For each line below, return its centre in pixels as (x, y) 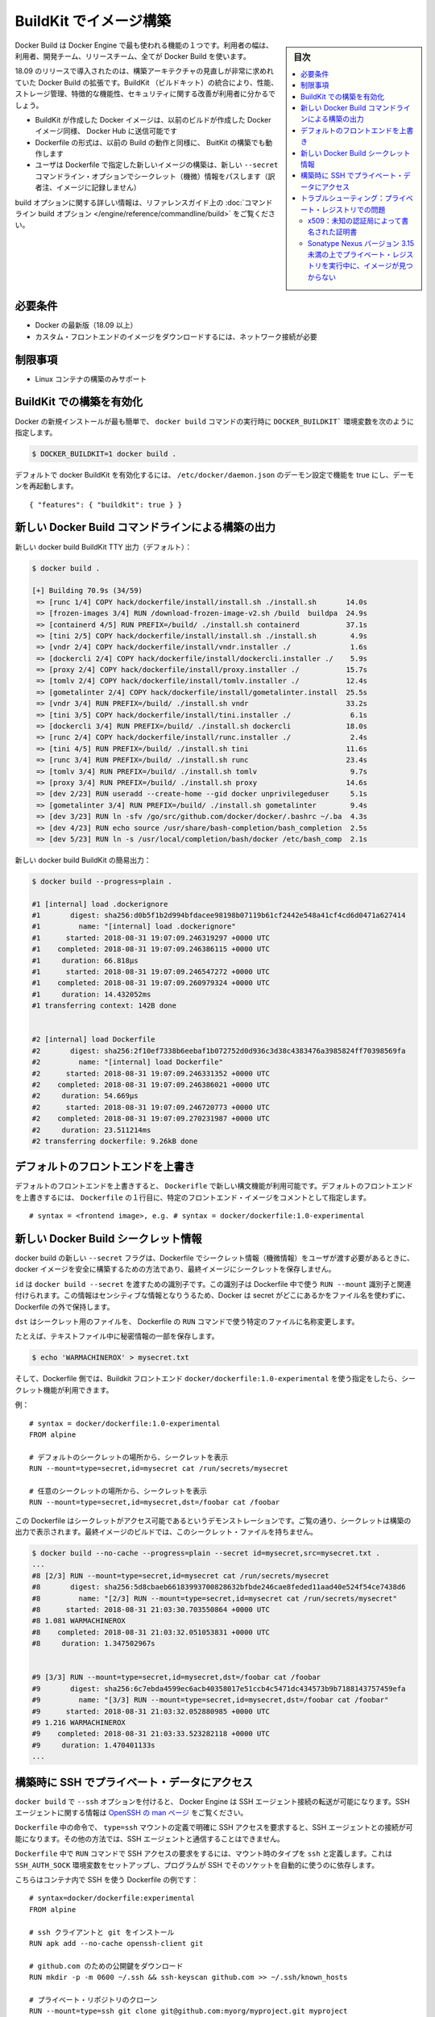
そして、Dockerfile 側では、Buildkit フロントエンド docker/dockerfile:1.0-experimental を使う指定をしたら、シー (215, 1379)
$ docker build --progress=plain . (102, 881)
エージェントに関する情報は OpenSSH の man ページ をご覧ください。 (131, 1812)
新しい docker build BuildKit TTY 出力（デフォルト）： (104, 547)
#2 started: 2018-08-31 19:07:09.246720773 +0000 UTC (151, 1107)
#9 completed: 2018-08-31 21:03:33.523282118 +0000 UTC (151, 1734)
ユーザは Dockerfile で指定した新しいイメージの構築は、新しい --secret (157, 165)
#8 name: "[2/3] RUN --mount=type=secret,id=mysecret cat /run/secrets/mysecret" (215, 1598)
